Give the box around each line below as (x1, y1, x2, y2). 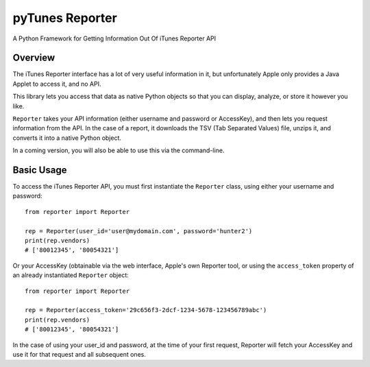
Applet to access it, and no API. (12, 80, 101, 88)
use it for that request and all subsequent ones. (12, 350, 147, 358)
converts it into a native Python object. (12, 134, 122, 142)
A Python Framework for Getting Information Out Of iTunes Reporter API (12, 34, 217, 43)
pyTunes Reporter (12, 10, 118, 25)
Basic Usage (12, 165, 67, 176)
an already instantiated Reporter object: (12, 271, 129, 279)
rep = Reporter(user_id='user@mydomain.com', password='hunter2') (25, 227, 253, 235)
